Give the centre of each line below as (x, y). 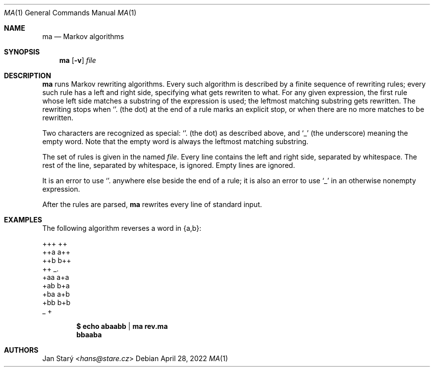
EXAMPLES (23, 220)
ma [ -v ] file (78, 60)
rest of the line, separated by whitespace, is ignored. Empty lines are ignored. (169, 165)
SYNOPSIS (22, 52)
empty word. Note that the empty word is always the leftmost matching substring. (175, 141)
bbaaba (89, 335)
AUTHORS (21, 350)
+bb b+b (56, 302)
